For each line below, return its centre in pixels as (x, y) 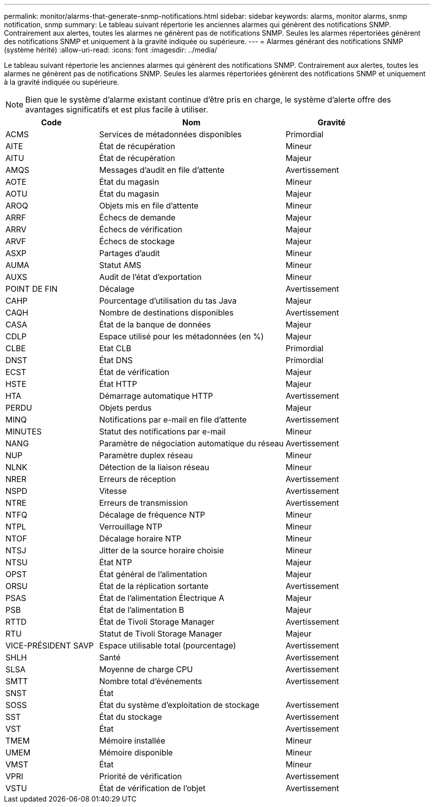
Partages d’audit (130, 253)
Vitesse (113, 491)
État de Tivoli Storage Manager (157, 622)
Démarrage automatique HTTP (156, 396)
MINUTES (24, 431)
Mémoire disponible (136, 753)
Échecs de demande (137, 217)
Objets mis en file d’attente (149, 206)
